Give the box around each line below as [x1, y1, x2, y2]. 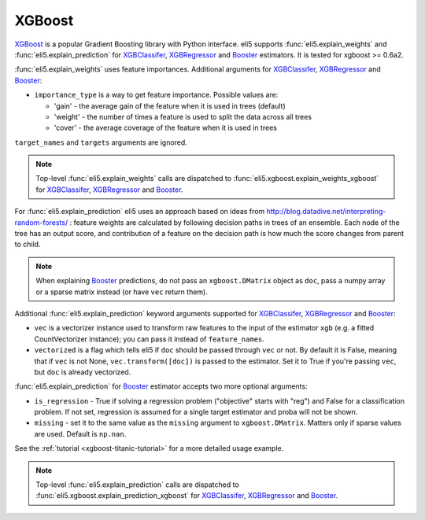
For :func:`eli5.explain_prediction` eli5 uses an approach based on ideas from [14, 207, 265, 216]
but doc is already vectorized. [34, 367, 131, 377]
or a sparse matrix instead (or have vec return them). [35, 287, 208, 297]
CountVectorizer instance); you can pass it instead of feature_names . [34, 334, 265, 344]
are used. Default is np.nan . [34, 429, 127, 438]
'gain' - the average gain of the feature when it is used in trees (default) [54, 101, 286, 110]
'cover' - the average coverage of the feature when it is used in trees [54, 123, 277, 133]
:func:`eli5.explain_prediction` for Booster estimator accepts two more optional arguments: [14, 382, 308, 391]
